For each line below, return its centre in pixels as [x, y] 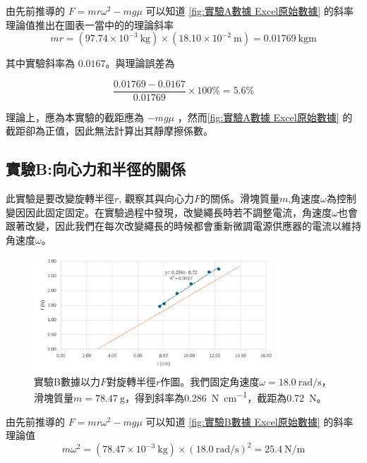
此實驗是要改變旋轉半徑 [60, 198]
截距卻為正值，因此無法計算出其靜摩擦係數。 [109, 131]
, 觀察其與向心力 [156, 198]
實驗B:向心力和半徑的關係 [96, 169]
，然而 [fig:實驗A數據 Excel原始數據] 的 [265, 117]
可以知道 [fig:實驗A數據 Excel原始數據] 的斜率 [249, 11]
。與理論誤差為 [140, 63]
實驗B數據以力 [67, 381]
